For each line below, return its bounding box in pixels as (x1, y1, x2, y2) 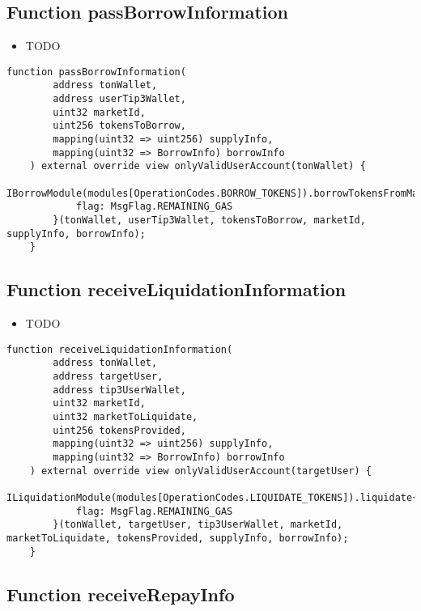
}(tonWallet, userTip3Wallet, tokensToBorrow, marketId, (53, 214, 366, 227)
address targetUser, (53, 371, 164, 383)
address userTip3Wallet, (53, 93, 186, 105)
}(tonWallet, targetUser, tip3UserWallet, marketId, (53, 519, 343, 531)
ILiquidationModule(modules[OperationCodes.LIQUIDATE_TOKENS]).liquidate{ (6, 492, 419, 503)
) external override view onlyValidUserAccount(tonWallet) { (29, 160, 366, 172)
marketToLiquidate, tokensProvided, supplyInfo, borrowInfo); (6, 532, 349, 544)
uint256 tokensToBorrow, (53, 120, 186, 132)
